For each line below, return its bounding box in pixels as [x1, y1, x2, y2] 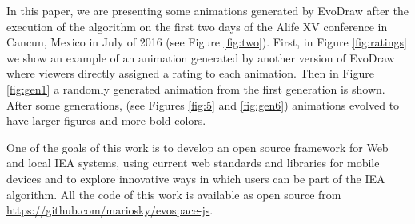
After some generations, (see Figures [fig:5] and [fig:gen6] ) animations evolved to [6, 96, 400, 113]
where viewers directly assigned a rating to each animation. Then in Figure [6, 65, 374, 82]
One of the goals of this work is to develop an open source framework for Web [6, 138, 389, 155]
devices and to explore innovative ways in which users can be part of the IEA [6, 170, 385, 186]
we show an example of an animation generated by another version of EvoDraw [6, 49, 395, 66]
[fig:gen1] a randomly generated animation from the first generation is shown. [6, 80, 385, 97]
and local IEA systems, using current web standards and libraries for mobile [6, 154, 380, 171]
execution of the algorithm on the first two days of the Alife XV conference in [6, 18, 388, 34]
